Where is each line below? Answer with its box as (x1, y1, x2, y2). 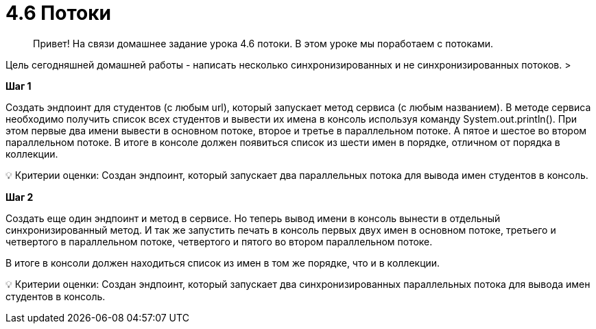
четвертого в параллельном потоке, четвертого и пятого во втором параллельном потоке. (5, 235, 433, 247)
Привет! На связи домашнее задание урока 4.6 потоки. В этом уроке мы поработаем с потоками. (33, 37, 494, 49)
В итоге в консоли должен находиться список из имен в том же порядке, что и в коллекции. (5, 256, 440, 269)
